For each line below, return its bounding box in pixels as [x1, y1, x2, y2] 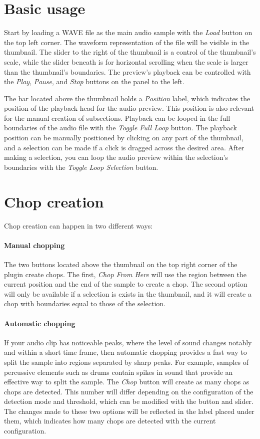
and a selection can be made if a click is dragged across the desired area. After [4, 142, 244, 152]
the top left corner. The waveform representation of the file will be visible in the [4, 37, 249, 47]
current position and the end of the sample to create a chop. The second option [4, 279, 247, 289]
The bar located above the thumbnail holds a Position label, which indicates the [4, 93, 250, 103]
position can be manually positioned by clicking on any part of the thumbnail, [4, 132, 243, 143]
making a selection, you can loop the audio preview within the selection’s [4, 152, 228, 162]
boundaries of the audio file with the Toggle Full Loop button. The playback [4, 122, 237, 133]
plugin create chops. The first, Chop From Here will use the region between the [4, 269, 246, 279]
